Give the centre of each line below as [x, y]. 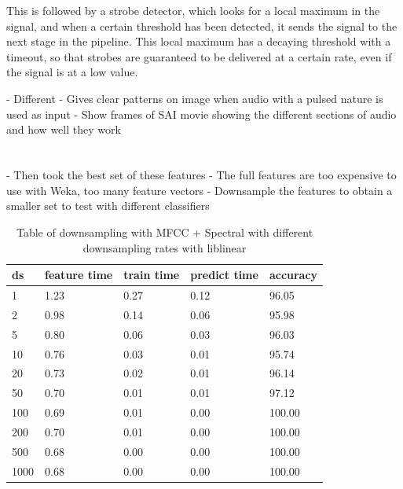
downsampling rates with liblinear [165, 247]
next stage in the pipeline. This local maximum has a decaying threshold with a [199, 41]
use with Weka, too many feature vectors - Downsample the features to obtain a [200, 190]
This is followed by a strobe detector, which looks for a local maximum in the [193, 10]
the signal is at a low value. [72, 72]
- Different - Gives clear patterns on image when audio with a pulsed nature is [195, 98]
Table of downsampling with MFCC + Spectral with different [165, 232]
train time [152, 275]
